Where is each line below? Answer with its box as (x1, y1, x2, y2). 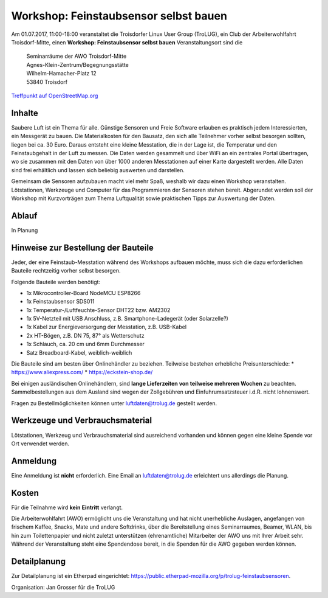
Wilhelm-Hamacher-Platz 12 (26, 70, 97, 77)
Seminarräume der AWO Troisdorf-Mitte (26, 52, 127, 60)
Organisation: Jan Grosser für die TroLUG (11, 583, 115, 591)
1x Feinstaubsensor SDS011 (26, 298, 95, 305)
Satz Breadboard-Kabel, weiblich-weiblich (26, 349, 132, 356)
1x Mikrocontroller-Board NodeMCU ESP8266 (26, 289, 141, 296)
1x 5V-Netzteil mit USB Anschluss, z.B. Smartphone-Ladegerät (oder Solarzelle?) (26, 315, 229, 322)
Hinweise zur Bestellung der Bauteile (11, 242, 154, 252)
